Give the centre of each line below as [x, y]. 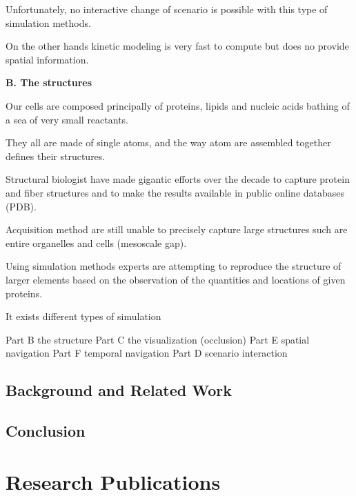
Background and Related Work [119, 390]
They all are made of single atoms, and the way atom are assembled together [168, 142]
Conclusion [46, 431]
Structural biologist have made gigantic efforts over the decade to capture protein [178, 179]
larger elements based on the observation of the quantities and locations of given [176, 279]
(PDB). [21, 206]
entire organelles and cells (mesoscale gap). [96, 242]
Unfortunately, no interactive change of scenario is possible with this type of [167, 9]
